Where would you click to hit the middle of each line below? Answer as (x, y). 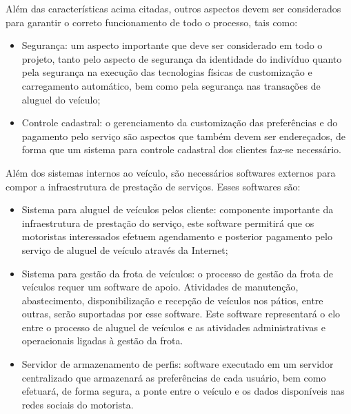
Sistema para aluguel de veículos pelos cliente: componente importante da (178, 209)
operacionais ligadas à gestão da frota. (102, 341)
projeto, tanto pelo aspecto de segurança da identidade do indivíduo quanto (182, 58)
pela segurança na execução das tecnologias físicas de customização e (167, 72)
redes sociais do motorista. (78, 404)
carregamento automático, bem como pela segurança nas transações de (171, 85)
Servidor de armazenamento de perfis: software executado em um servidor (178, 364)
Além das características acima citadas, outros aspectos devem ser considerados (173, 8)
